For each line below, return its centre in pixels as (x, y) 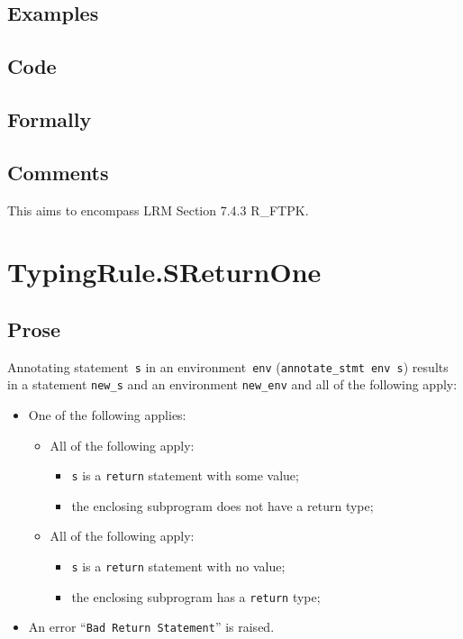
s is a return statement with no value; (178, 566)
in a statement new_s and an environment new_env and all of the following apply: (232, 384)
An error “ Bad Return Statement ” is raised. (151, 627)
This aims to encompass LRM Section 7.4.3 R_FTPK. (158, 210)
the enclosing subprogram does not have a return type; (222, 505)
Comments (58, 172)
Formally (50, 119)
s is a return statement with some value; (185, 475)
